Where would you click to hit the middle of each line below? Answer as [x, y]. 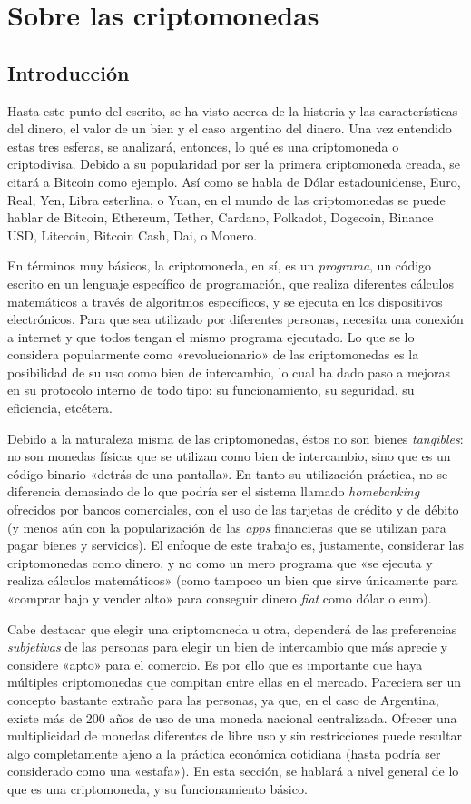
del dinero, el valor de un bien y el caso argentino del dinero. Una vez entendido [230, 128]
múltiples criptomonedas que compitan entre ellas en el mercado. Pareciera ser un [235, 682]
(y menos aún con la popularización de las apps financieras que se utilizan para [227, 527]
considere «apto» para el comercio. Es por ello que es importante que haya [215, 664]
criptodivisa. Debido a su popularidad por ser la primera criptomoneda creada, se [234, 164]
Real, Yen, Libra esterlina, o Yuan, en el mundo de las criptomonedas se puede [226, 199]
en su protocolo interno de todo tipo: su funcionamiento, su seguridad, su [211, 390]
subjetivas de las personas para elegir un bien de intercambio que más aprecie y [228, 647]
